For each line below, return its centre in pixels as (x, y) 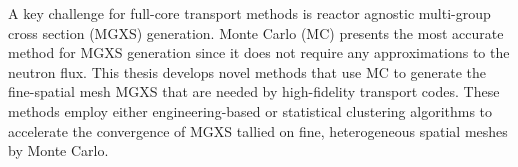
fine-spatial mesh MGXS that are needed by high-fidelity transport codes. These (254, 91)
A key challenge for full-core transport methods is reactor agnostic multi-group (249, 13)
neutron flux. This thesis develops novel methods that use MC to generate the (247, 71)
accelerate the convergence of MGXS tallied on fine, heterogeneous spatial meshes (258, 130)
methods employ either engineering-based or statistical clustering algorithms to (250, 110)
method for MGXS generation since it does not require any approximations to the (259, 52)
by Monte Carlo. (58, 150)
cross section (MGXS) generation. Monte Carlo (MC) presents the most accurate (256, 32)
